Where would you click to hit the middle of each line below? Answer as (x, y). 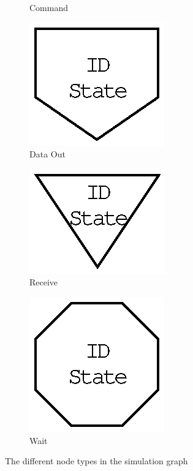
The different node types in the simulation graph (96, 461)
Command (49, 7)
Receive (44, 282)
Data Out (47, 154)
